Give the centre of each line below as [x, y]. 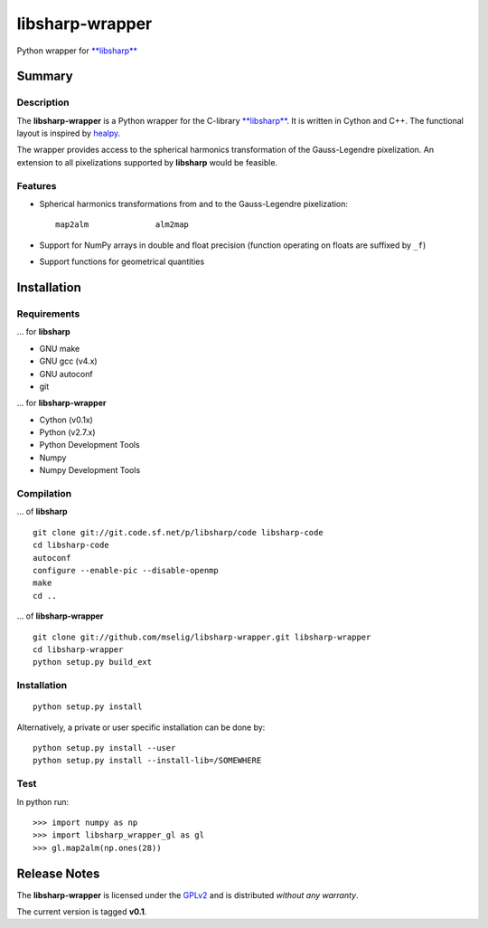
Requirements [48, 314]
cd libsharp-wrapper [78, 649]
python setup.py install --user [104, 748]
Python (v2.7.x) [67, 432]
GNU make [60, 348]
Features [37, 185]
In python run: [43, 801]
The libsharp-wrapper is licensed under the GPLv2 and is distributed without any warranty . [188, 895]
